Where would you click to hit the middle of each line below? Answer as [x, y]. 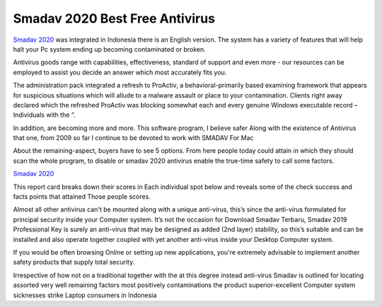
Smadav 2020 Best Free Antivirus [114, 18]
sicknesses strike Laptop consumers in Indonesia [85, 295]
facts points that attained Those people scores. [82, 197]
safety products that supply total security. [74, 262]
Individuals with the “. [44, 115]
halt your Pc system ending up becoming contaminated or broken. [110, 49]
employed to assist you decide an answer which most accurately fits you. [120, 72]
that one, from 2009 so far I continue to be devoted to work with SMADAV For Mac [133, 138]
